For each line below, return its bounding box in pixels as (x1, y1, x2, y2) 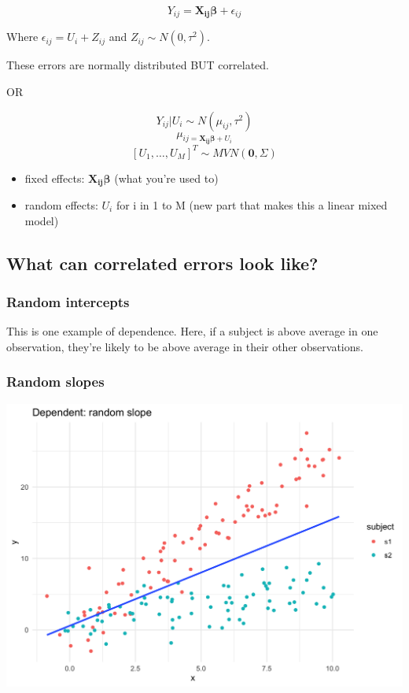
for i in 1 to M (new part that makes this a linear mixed (116, 197, 388, 213)
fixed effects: (24, 169, 85, 186)
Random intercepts (6, 291, 130, 311)
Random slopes (6, 372, 105, 391)
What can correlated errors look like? (6, 250, 319, 275)
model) (24, 212, 59, 228)
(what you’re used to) (114, 169, 219, 186)
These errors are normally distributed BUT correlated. (6, 57, 270, 73)
